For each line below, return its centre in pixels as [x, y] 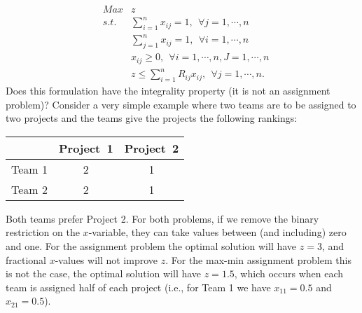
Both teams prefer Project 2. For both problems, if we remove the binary [162, 218]
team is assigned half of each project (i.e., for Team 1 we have [138, 287]
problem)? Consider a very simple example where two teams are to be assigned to [181, 104]
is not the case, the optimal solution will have [104, 273]
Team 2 [29, 189]
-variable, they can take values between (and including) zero [217, 232]
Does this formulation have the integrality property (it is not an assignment [168, 91]
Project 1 [86, 148]
